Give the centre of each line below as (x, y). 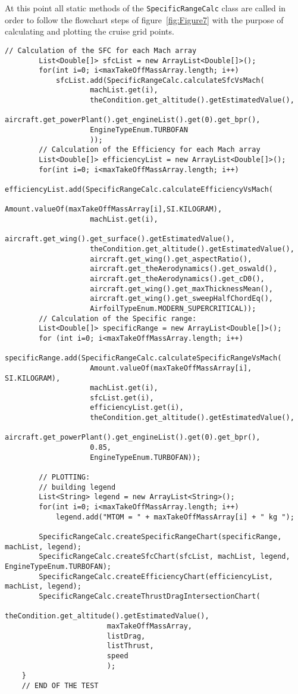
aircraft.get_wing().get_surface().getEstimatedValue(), (120, 239)
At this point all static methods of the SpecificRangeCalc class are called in (145, 8)
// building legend (77, 487)
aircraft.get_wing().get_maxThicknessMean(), (182, 289)
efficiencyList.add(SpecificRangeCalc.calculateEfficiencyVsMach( (139, 190)
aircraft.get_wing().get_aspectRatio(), (171, 259)
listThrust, (130, 646)
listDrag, (126, 636)
